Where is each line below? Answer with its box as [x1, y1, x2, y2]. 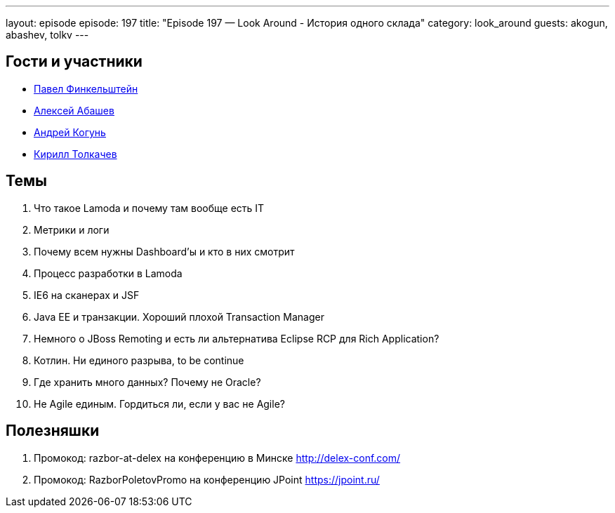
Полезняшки [6, 422, 100, 440]
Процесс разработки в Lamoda [34, 267, 183, 279]
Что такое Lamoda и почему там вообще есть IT [34, 201, 265, 214]
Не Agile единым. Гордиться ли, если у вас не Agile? [34, 397, 285, 410]
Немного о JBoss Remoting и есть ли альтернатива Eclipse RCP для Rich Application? [34, 332, 439, 345]
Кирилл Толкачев [34, 147, 117, 160]
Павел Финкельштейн [34, 82, 138, 95]
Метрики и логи [34, 223, 110, 236]
